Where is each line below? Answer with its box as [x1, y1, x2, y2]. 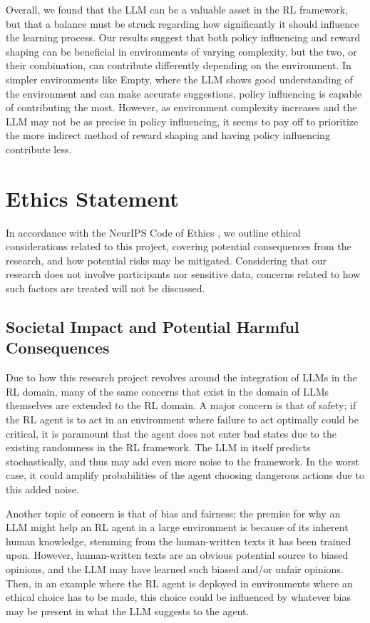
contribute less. [6, 141, 72, 156]
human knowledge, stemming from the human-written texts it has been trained [6, 533, 351, 548]
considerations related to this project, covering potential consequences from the [6, 239, 351, 254]
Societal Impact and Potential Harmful [6, 316, 299, 338]
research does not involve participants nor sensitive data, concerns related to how [6, 267, 361, 282]
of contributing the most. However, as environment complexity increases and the [6, 100, 357, 115]
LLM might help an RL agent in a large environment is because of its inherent [6, 520, 349, 535]
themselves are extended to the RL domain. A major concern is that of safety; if [6, 398, 356, 413]
